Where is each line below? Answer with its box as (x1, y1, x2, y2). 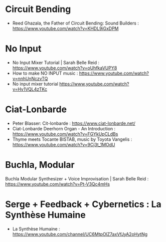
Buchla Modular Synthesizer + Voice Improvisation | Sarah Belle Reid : (5, 175, 149, 181)
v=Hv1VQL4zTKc (12, 86, 47, 92)
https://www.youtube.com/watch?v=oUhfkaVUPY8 (12, 65, 117, 71)
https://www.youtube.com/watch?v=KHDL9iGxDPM (12, 25, 119, 31)
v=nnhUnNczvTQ (12, 75, 48, 81)
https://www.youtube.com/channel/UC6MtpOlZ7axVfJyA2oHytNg (12, 231, 148, 237)
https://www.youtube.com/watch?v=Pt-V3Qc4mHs (5, 181, 110, 187)
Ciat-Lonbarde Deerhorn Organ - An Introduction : (12, 125, 116, 131)
